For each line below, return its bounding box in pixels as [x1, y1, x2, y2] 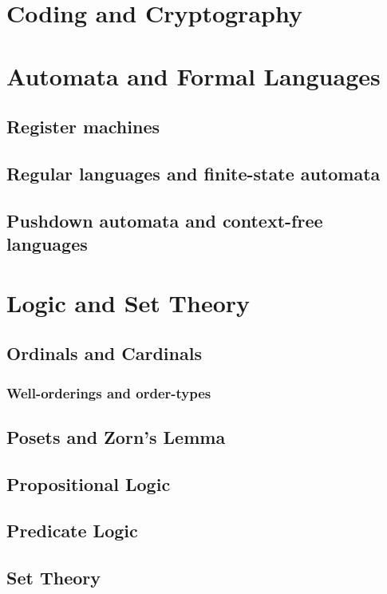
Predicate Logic [6, 518, 138, 543]
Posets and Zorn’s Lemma [6, 424, 226, 449]
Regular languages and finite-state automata [6, 160, 381, 185]
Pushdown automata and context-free [6, 208, 323, 232]
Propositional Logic [6, 471, 171, 496]
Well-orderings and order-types [6, 382, 211, 402]
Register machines [6, 114, 160, 139]
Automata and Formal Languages [6, 59, 381, 92]
